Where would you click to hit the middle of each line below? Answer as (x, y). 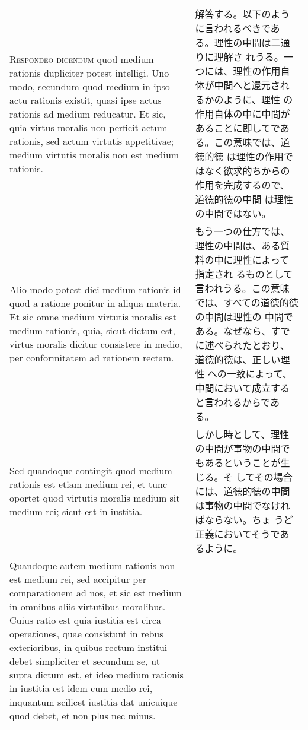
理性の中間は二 (247, 42)
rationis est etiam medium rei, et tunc (89, 484)
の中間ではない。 (233, 213)
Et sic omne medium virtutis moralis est (93, 317)
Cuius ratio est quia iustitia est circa (85, 620)
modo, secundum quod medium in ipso (90, 86)
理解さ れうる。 (249, 57)
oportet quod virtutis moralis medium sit (95, 498)
